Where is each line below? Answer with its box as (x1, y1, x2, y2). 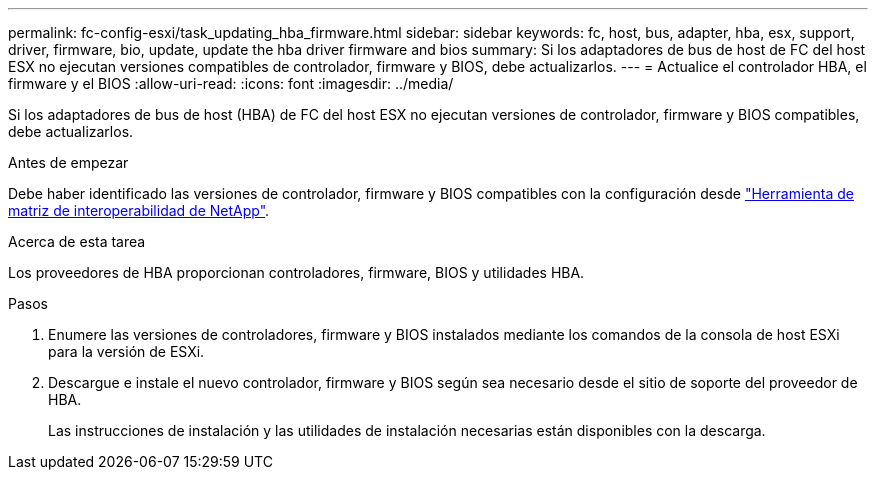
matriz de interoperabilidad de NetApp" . (8, 202, 270, 219)
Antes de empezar (8, 154, 129, 171)
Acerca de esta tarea (8, 233, 146, 250)
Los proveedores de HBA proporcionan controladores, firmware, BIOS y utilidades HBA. (8, 264, 585, 281)
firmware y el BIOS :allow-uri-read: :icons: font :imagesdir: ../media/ (8, 75, 454, 92)
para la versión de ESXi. (48, 343, 205, 360)
